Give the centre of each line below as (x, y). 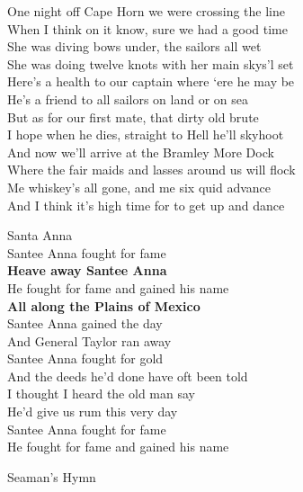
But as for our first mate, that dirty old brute (133, 116)
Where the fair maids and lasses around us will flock (151, 170)
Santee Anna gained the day (85, 323)
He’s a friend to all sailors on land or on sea (128, 98)
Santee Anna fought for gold (85, 358)
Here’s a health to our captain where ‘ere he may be (151, 81)
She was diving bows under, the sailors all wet (134, 46)
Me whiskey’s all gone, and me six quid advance (139, 187)
